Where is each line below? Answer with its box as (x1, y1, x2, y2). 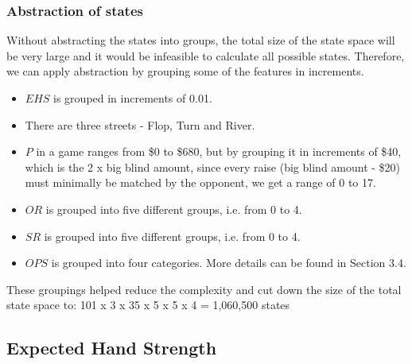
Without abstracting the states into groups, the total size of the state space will (6, 32, 395, 48)
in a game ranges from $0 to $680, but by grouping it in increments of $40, (36, 143, 402, 160)
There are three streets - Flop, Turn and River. (25, 116, 255, 133)
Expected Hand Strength (6, 335, 217, 360)
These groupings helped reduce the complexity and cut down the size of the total (6, 281, 402, 297)
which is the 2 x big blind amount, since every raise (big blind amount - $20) (25, 158, 401, 175)
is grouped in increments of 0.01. (53, 90, 212, 106)
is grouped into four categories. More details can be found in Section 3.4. (51, 254, 406, 271)
